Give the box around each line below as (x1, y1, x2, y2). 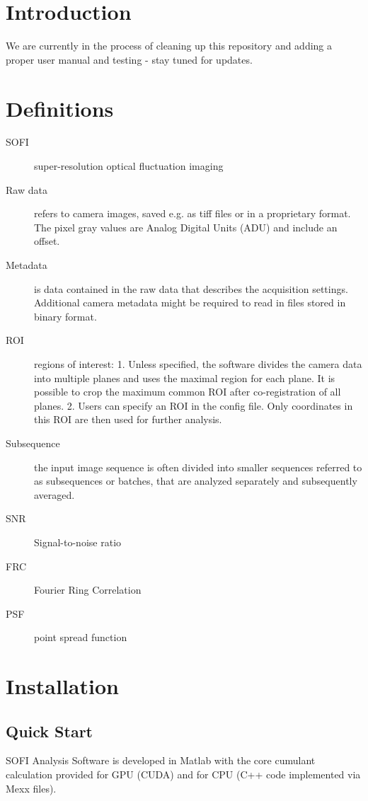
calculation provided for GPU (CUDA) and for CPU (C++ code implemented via (6, 767, 361, 782)
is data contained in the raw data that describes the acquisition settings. (34, 281, 348, 296)
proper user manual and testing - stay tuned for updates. (6, 52, 253, 67)
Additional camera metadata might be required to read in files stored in (34, 295, 346, 310)
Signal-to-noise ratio (34, 534, 122, 549)
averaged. (34, 487, 75, 502)
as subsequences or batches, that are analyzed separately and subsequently (34, 473, 357, 488)
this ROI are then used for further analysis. (34, 412, 222, 427)
